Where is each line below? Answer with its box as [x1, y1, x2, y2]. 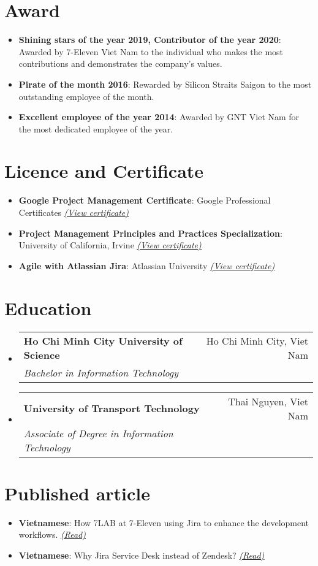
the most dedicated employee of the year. [18, 122, 173, 135]
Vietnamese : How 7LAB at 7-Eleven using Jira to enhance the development [18, 516, 309, 529]
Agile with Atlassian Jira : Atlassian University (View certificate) [18, 259, 275, 272]
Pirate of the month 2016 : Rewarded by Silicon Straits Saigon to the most [18, 77, 312, 90]
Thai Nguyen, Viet [228, 394, 308, 408]
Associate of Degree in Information [23, 426, 173, 440]
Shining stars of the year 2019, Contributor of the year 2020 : [18, 33, 281, 46]
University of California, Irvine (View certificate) [18, 239, 202, 251]
